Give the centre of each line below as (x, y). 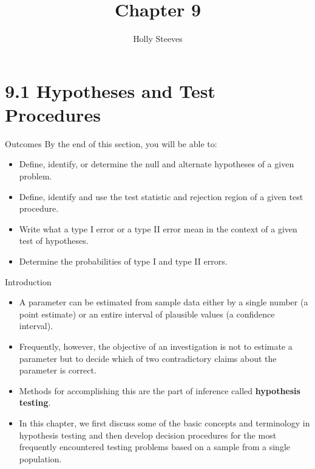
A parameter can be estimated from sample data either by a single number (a (164, 302)
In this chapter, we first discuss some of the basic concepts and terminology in (164, 422)
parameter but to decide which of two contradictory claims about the (148, 358)
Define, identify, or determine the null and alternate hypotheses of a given (157, 164)
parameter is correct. (58, 370)
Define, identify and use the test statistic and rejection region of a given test (161, 196)
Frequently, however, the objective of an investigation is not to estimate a (156, 346)
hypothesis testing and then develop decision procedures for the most (148, 435)
